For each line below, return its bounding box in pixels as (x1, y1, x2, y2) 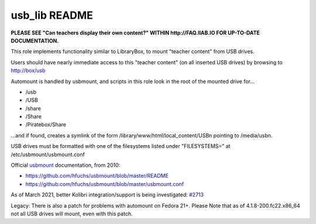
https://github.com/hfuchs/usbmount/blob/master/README (25, 173, 169, 180)
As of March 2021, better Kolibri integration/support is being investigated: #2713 (11, 191, 204, 198)
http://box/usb (11, 67, 46, 74)
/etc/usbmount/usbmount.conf (11, 151, 85, 158)
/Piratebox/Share (25, 121, 67, 128)
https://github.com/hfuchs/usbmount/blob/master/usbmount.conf (25, 180, 184, 187)
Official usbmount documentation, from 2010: (11, 161, 121, 169)
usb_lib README (11, 9, 94, 22)
